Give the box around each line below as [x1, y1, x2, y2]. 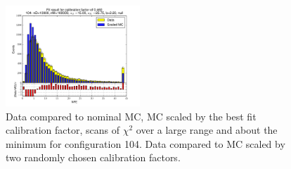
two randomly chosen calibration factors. [6, 150, 181, 165]
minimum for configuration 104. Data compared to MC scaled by [6, 136, 285, 151]
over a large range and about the [136, 123, 278, 137]
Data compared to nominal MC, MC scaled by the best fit [6, 108, 257, 123]
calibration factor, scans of [6, 123, 120, 137]
